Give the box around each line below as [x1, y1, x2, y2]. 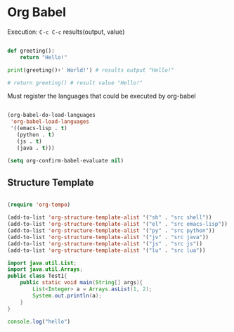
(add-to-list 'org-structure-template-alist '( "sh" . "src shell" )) [7, 214, 212, 222]
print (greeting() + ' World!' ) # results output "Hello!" [7, 66, 174, 74]
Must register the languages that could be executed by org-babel [7, 92, 196, 101]
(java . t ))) [16, 144, 55, 151]
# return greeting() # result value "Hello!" [7, 79, 143, 87]
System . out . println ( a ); [32, 292, 102, 299]
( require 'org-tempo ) [7, 201, 71, 208]
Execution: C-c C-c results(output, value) [7, 27, 125, 36]
